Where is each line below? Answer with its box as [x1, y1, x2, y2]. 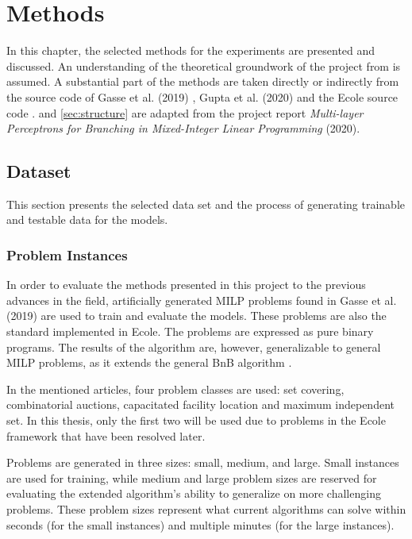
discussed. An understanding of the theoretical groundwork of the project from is [6, 57, 401, 74]
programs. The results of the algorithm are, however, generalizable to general [6, 338, 381, 355]
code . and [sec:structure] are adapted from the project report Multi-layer [6, 104, 364, 121]
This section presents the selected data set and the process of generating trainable [6, 195, 405, 212]
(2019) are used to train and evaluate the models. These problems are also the [6, 307, 387, 324]
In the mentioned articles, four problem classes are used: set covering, [6, 380, 345, 397]
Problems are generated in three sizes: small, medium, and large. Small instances [6, 454, 399, 471]
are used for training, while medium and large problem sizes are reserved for [6, 469, 377, 486]
